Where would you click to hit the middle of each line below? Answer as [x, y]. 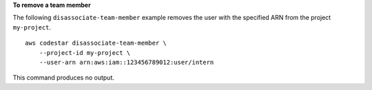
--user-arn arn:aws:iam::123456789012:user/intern [126, 62]
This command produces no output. [64, 78]
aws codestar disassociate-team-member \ [96, 43]
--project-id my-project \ [85, 53]
